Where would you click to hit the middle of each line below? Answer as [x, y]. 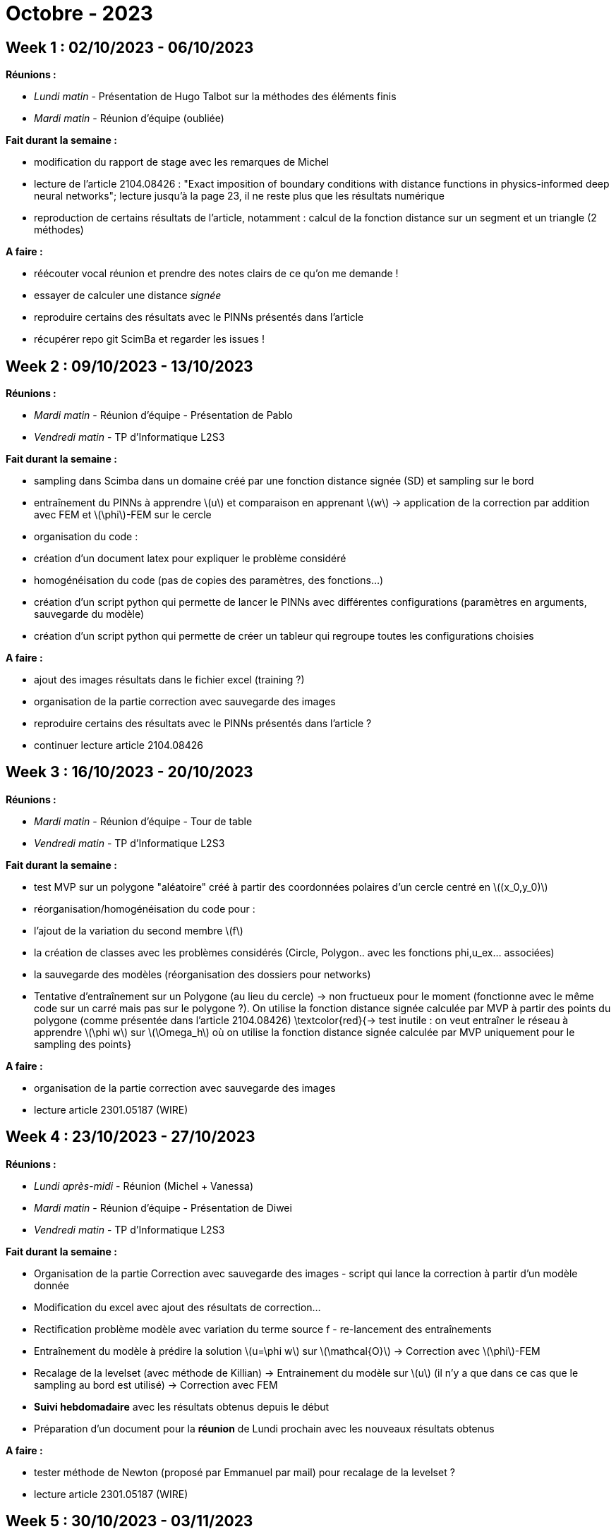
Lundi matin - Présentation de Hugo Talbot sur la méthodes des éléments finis [215, 97]
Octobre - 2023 [79, 13]
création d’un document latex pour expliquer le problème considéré [190, 559]
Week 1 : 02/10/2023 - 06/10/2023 [130, 47]
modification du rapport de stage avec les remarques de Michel [181, 162]
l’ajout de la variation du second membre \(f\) [139, 930]
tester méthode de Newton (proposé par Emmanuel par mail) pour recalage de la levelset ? [244, 1472]
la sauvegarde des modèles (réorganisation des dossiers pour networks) [203, 974]
